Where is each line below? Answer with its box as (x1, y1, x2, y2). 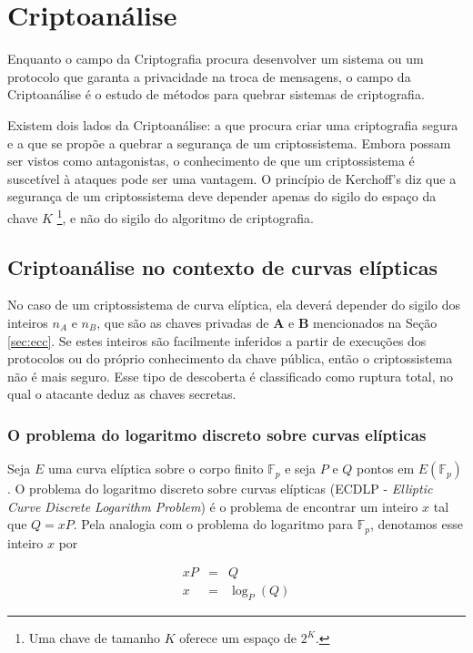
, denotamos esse (369, 515, 463, 534)
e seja (285, 459, 317, 478)
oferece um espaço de (179, 628, 297, 648)
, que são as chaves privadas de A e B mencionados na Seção (96, 312, 438, 332)
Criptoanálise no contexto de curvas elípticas (7, 252, 438, 281)
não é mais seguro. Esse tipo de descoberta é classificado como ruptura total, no (7, 366, 454, 385)
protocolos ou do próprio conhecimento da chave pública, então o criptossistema (7, 349, 453, 368)
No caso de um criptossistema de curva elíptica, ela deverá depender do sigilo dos (7, 295, 460, 314)
